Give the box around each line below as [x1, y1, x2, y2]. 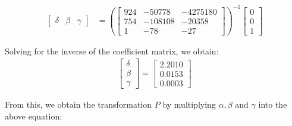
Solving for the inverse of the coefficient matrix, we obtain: [5, 44, 219, 57]
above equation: [5, 110, 62, 122]
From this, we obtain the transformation [5, 98, 152, 111]
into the [258, 98, 287, 111]
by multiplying [162, 98, 216, 111]
